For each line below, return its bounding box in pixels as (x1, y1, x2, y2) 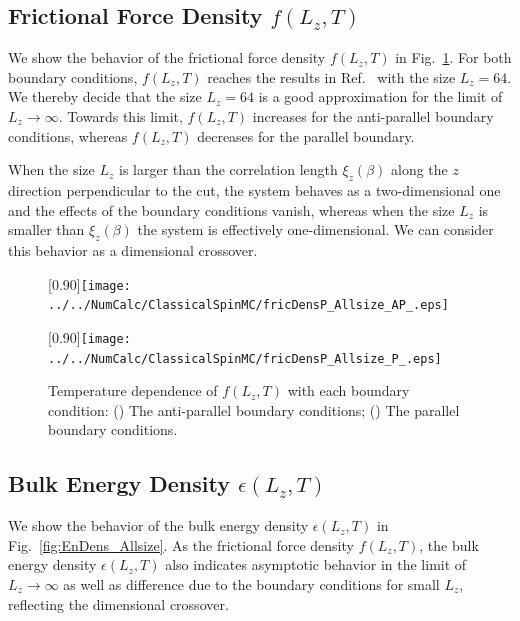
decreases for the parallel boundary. (197, 125, 415, 146)
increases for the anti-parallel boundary (252, 105, 494, 126)
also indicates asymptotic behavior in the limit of (165, 554, 467, 575)
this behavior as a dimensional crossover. (8, 239, 258, 260)
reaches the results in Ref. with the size (207, 66, 456, 87)
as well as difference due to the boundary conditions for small (63, 573, 440, 594)
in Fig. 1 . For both (395, 47, 512, 68)
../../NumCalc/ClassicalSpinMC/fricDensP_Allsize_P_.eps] (48, 351, 442, 366)
